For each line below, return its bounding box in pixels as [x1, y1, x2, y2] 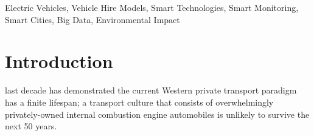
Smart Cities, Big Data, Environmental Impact [5, 13, 180, 25]
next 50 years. [5, 120, 57, 132]
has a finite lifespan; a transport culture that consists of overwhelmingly [5, 95, 274, 108]
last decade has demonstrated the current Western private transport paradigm [5, 84, 297, 97]
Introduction [5, 49, 113, 73]
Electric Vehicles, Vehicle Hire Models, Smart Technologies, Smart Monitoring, [5, 1, 299, 13]
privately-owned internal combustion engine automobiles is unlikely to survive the [5, 107, 310, 120]
